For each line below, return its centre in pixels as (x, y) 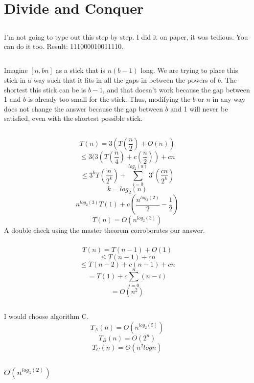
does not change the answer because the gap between (83, 108)
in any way (229, 99)
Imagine (16, 70)
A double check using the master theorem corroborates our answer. (104, 230)
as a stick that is (80, 70)
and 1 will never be (199, 108)
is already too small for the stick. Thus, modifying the (109, 99)
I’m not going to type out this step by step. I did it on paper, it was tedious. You (126, 36)
